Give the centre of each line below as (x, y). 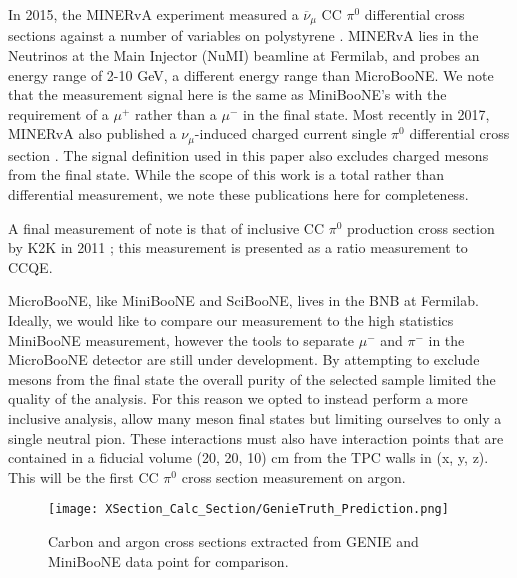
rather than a (175, 113)
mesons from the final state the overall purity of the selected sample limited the (252, 378)
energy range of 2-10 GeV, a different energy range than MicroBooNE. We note (251, 74)
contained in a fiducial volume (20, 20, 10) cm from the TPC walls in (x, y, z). (248, 457)
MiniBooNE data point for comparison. (168, 560)
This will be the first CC (83, 476)
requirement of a (58, 113)
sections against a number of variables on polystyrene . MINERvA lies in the (243, 35)
